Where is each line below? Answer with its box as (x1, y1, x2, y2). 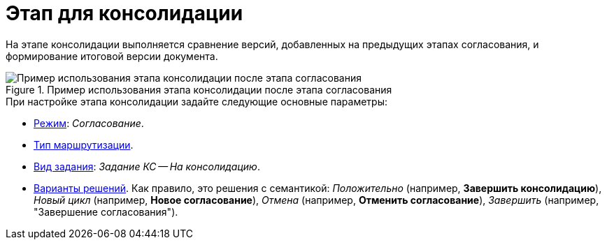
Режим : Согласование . (34, 117, 144, 129)
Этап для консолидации (6, 1, 243, 25)
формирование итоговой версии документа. (6, 50, 218, 62)
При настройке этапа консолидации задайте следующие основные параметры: (6, 95, 388, 107)
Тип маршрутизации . (34, 138, 134, 151)
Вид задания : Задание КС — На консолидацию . (34, 160, 260, 172)
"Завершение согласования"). (34, 205, 178, 218)
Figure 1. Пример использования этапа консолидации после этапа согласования (6, 83, 392, 96)
